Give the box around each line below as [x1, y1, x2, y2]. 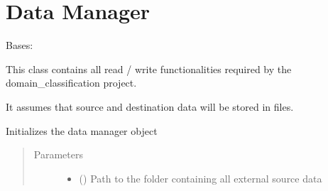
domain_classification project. [6, 75, 137, 90]
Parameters [33, 147, 83, 162]
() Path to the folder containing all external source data [79, 170, 322, 185]
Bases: [6, 38, 33, 53]
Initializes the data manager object [6, 123, 158, 138]
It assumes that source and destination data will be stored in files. [6, 99, 294, 114]
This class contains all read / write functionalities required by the [6, 61, 292, 76]
